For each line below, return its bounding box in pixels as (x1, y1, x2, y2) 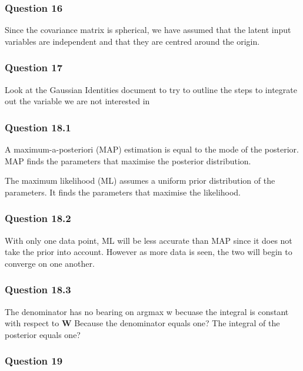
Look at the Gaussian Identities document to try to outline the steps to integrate (5, 83, 297, 95)
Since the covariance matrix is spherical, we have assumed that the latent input (5, 24, 291, 36)
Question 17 (5, 60, 63, 75)
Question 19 (5, 353, 63, 368)
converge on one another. (5, 257, 95, 269)
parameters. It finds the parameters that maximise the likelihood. (5, 185, 241, 198)
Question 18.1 (5, 120, 71, 134)
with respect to (5, 317, 59, 329)
